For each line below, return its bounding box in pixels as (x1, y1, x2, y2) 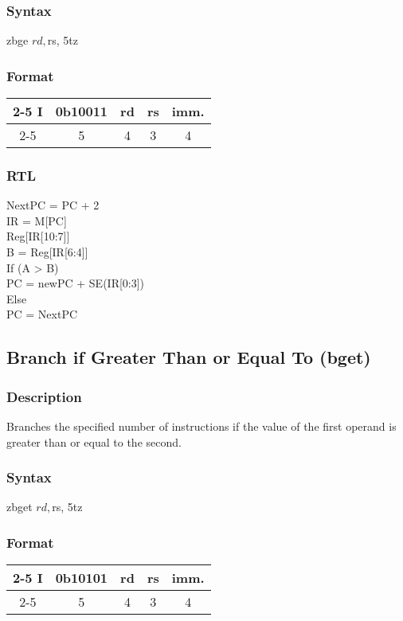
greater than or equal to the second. (6, 433, 182, 450)
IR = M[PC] (6, 212, 67, 228)
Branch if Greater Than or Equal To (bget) (6, 345, 371, 369)
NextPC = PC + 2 (6, 197, 100, 213)
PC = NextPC (6, 306, 78, 322)
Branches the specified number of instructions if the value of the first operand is (6, 418, 397, 434)
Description (6, 386, 82, 406)
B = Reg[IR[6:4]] (6, 244, 88, 260)
